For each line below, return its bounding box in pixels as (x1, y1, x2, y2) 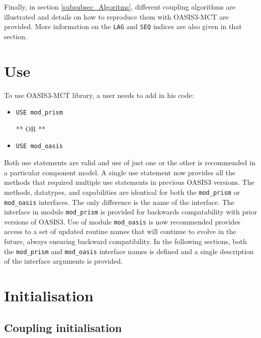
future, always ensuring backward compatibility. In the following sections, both (4, 236, 247, 247)
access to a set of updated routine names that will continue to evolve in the (4, 226, 236, 237)
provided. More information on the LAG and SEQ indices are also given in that (4, 21, 242, 32)
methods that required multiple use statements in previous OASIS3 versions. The (4, 177, 254, 187)
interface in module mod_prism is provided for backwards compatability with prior (4, 206, 257, 217)
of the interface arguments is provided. (4, 256, 123, 266)
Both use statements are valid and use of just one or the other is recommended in (4, 157, 255, 168)
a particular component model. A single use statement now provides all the (4, 167, 236, 177)
